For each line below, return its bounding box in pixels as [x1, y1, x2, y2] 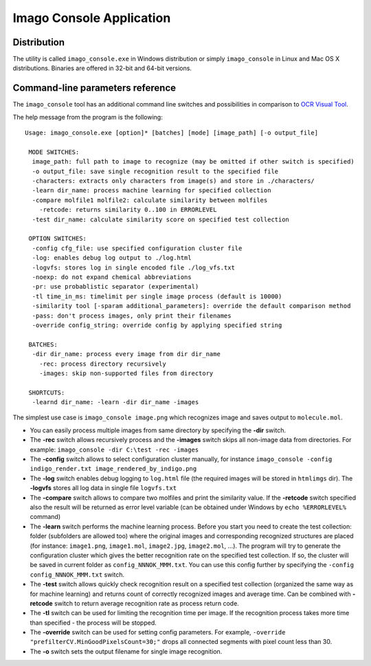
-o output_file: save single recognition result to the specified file [32, 167, 279, 175]
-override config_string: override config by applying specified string [32, 321, 282, 329]
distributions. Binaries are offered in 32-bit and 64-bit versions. [12, 64, 192, 72]
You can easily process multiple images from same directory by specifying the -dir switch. [30, 426, 286, 434]
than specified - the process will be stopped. [30, 619, 157, 627]
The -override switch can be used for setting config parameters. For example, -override [30, 628, 286, 636]
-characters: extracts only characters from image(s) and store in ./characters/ [32, 177, 315, 185]
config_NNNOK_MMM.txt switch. [30, 570, 125, 579]
